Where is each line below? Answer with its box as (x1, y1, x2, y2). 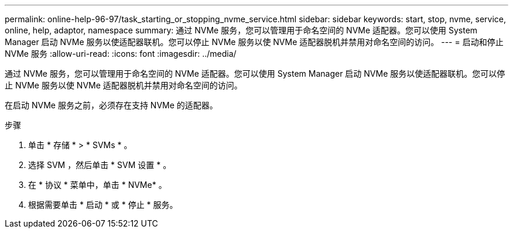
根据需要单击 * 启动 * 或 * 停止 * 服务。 (28, 200, 178, 210)
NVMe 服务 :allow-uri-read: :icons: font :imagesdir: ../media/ (5, 49, 237, 59)
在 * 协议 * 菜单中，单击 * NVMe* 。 (28, 180, 167, 190)
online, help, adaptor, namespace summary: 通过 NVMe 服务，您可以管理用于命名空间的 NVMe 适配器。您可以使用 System (5, 25, 478, 35)
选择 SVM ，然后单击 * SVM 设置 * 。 (28, 160, 172, 170)
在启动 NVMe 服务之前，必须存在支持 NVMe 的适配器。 (5, 100, 218, 110)
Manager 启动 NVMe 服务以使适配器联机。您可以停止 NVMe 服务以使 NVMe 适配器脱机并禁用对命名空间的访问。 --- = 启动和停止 (5, 37, 504, 47)
